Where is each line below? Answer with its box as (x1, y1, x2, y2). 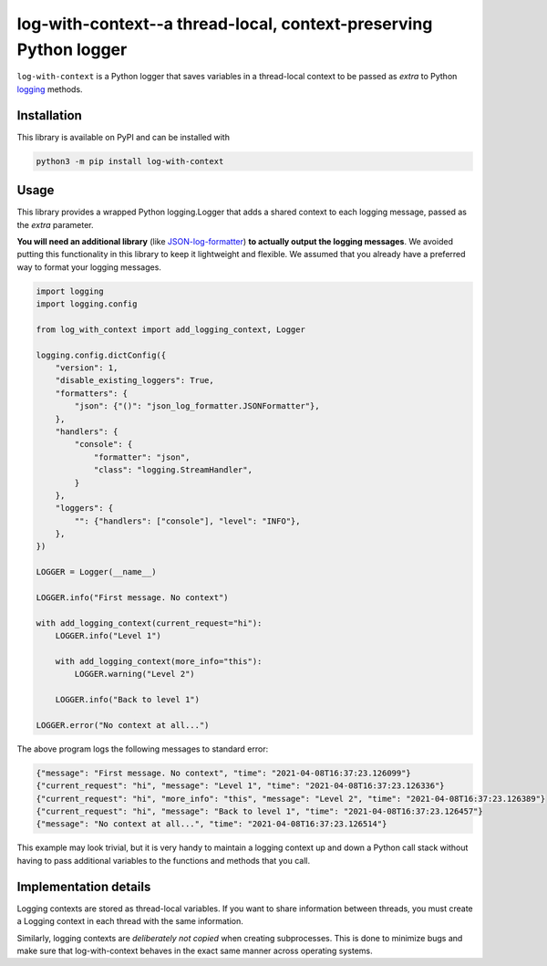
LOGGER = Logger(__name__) (36, 566, 157, 577)
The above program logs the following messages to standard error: (16, 743, 269, 754)
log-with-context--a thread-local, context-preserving (16, 14, 433, 34)
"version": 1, (55, 363, 119, 373)
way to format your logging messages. (16, 261, 161, 273)
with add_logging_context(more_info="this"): (55, 657, 263, 666)
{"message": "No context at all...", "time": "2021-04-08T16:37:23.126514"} (36, 819, 387, 829)
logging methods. (16, 83, 83, 95)
